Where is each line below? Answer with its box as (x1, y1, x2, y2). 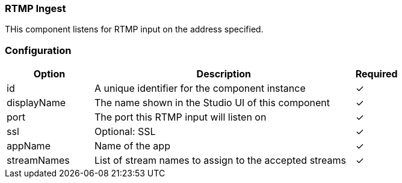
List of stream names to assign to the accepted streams (94, 154, 347, 167)
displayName (7, 97, 66, 109)
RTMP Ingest (5, 2, 66, 14)
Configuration (5, 44, 72, 56)
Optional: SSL (94, 125, 156, 138)
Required (355, 68, 398, 80)
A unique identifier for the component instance (94, 82, 306, 95)
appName (7, 140, 51, 152)
